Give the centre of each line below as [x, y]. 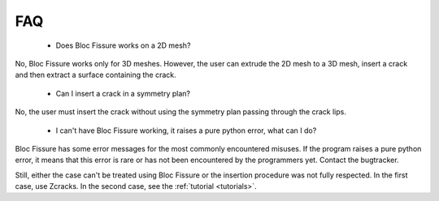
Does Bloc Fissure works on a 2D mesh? [123, 45]
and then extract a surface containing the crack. [96, 75]
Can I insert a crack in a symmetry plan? [123, 93]
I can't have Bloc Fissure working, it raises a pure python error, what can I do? [186, 130]
